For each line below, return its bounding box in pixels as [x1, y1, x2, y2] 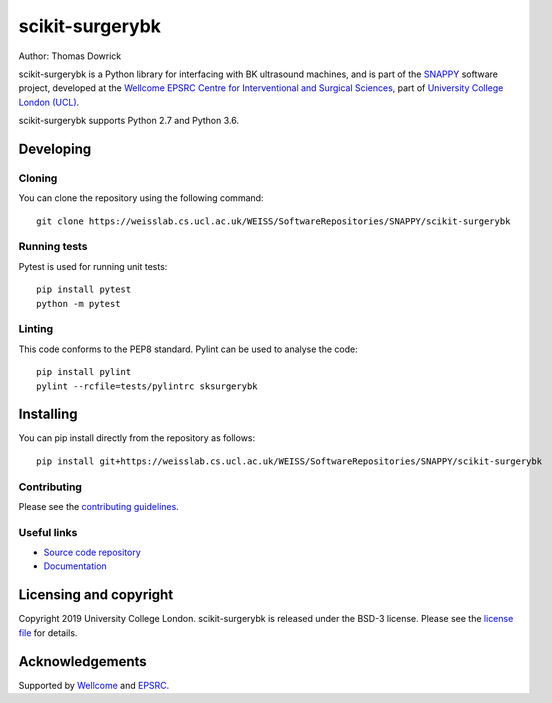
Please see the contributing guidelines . [18, 500, 179, 512]
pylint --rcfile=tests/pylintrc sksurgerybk [36, 380, 259, 392]
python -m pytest [36, 298, 121, 309]
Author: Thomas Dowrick [18, 50, 122, 62]
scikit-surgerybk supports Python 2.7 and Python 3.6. [18, 115, 240, 127]
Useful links [18, 525, 78, 539]
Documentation [43, 560, 107, 572]
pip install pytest [36, 284, 132, 295]
